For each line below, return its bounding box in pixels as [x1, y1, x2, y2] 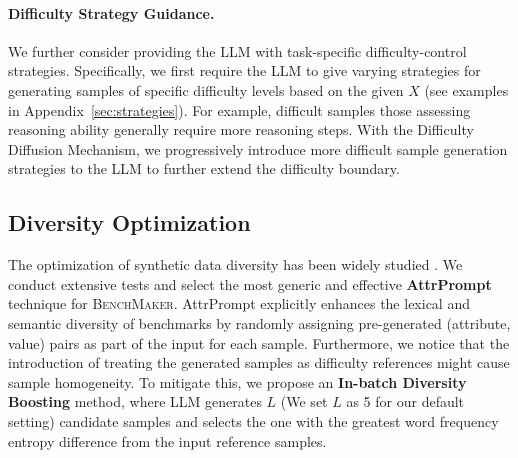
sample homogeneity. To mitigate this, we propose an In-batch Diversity [8, 371, 467, 392]
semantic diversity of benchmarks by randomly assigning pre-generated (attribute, [8, 312, 511, 333]
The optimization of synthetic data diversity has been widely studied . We [8, 254, 463, 275]
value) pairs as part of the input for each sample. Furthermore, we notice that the [8, 332, 510, 353]
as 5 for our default [346, 391, 465, 412]
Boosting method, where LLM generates [8, 391, 262, 412]
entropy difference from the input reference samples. [8, 430, 327, 451]
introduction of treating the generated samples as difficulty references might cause [8, 352, 510, 373]
